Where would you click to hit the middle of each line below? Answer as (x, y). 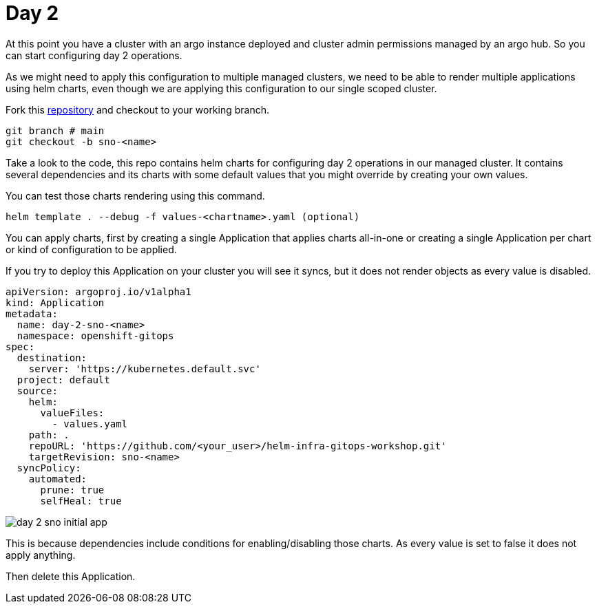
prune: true (72, 490)
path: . (49, 435)
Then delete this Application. (71, 576)
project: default (63, 380)
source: (37, 391)
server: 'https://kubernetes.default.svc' (145, 368)
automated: (58, 479)
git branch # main (55, 130)
